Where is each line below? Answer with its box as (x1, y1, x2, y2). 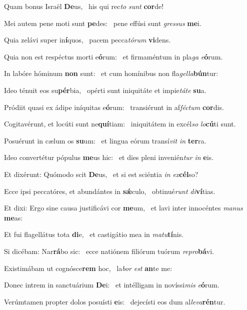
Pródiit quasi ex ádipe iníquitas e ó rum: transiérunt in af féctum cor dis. (4, 101, 224, 112)
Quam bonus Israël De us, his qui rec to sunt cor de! (4, 1, 164, 11)
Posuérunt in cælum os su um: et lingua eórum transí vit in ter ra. (4, 135, 206, 145)
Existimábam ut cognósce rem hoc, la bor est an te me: (4, 262, 172, 273)
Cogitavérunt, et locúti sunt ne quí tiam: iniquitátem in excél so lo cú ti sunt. (4, 118, 236, 129)
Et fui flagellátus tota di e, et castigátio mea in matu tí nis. (4, 229, 184, 239)
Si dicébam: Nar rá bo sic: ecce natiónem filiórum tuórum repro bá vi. (4, 245, 214, 256)
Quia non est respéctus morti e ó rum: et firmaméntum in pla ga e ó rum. (4, 51, 223, 61)
